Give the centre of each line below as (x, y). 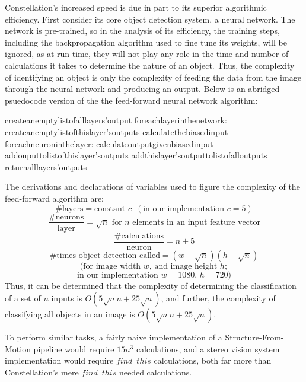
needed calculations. (155, 372)
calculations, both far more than (213, 360)
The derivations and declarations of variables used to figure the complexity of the (152, 187)
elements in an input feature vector (196, 222)
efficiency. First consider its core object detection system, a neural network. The (150, 19)
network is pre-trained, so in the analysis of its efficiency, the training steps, (142, 31)
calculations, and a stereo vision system (208, 348)
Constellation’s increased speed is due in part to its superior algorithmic (136, 7)
